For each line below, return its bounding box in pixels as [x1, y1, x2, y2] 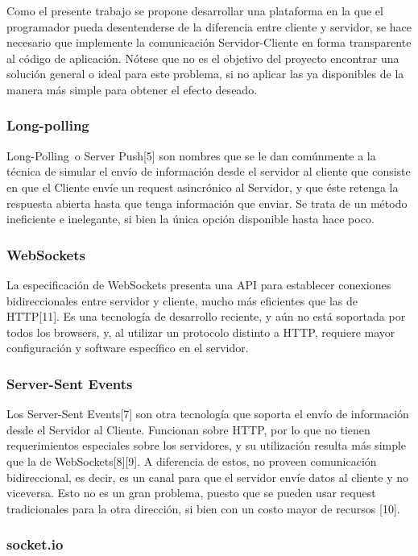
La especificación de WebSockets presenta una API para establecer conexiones [6, 276, 391, 293]
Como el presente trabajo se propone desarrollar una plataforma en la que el [6, 2, 383, 19]
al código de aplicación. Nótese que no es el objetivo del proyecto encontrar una [6, 49, 399, 66]
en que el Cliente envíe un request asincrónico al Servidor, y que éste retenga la [6, 178, 399, 195]
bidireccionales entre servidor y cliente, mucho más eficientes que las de [6, 292, 358, 309]
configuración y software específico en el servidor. [6, 339, 249, 356]
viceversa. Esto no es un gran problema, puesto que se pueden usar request [6, 484, 376, 501]
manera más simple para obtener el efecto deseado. [6, 81, 258, 98]
